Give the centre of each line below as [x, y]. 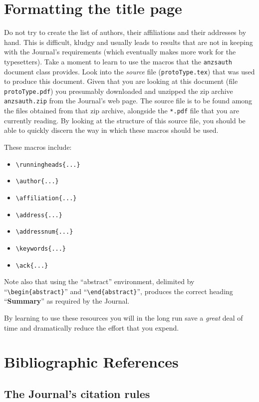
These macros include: [38, 147]
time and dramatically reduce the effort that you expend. [92, 327]
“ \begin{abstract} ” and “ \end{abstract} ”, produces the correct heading [119, 291]
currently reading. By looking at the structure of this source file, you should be [125, 120]
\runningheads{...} [48, 165]
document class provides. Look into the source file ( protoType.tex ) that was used [129, 71]
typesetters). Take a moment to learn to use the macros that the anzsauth [118, 61]
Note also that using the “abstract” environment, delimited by [99, 281]
